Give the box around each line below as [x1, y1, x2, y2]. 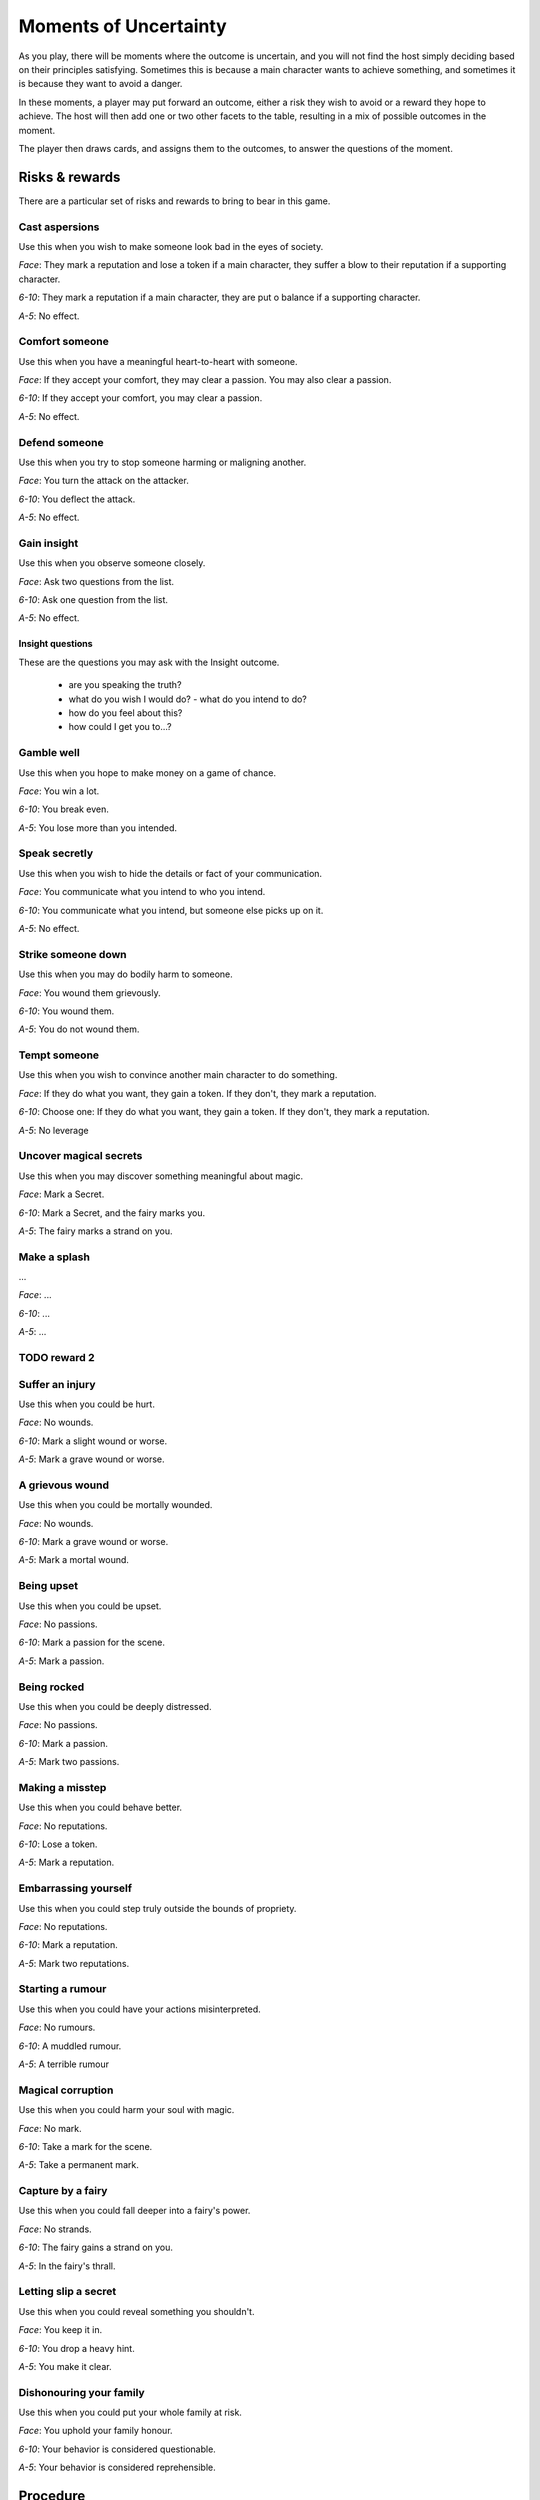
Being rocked [18, 1680, 85, 1694]
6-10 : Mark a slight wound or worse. [18, 1435, 168, 1447]
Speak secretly [18, 846, 94, 860]
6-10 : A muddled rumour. [18, 2040, 122, 2052]
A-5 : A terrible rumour [18, 2058, 110, 2070]
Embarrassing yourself [18, 1881, 132, 1895]
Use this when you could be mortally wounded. [18, 1499, 213, 1511]
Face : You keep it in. [18, 2324, 103, 2336]
